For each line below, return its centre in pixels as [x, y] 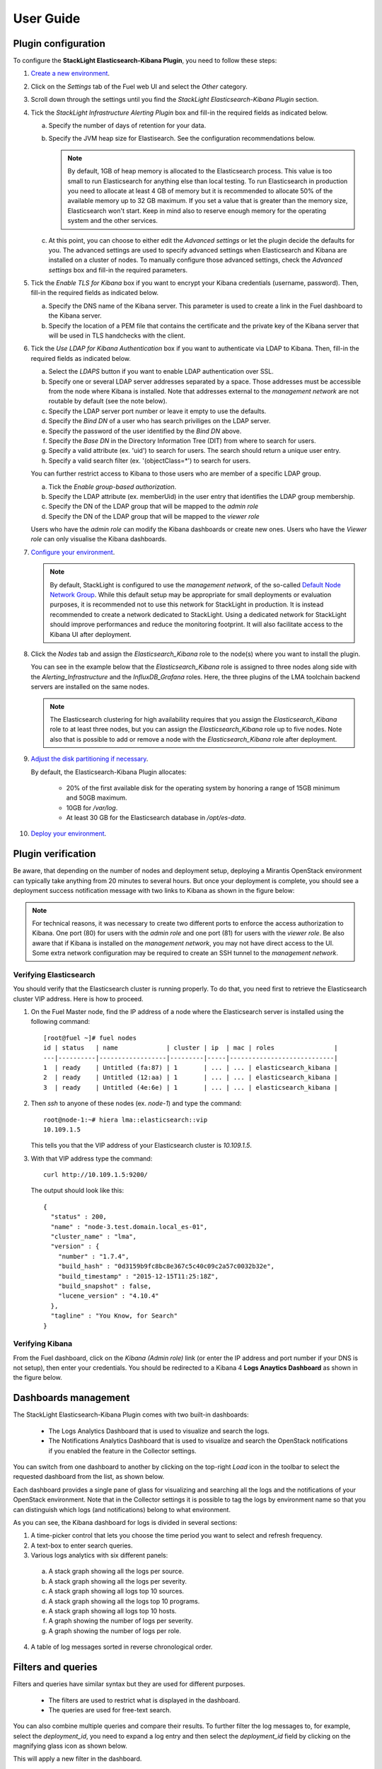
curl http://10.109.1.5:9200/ [96, 1175]
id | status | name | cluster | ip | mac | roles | [191, 1048]
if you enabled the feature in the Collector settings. [123, 1451]
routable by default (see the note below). [108, 401]
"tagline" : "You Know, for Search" [114, 1316]
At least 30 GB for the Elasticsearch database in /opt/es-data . [156, 818]
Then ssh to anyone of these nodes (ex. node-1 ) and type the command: [136, 1103]
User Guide [47, 18]
